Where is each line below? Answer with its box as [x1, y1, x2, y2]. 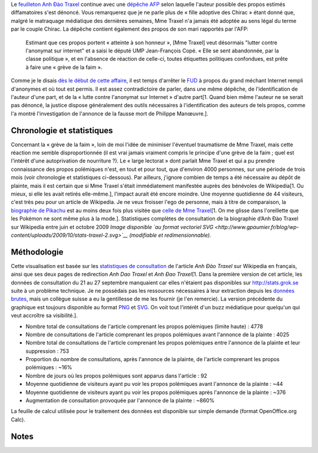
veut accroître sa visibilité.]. [11, 312, 78, 319]
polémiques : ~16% [25, 364, 72, 371]
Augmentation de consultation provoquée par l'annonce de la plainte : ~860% [25, 397, 215, 404]
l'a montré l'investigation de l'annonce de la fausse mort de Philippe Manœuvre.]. [11, 110, 208, 117]
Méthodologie [11, 247, 64, 257]
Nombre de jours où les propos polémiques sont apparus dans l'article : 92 [25, 372, 207, 379]
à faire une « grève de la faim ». [25, 64, 102, 71]
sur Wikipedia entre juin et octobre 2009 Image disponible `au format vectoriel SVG [11, 223, 214, 230]
